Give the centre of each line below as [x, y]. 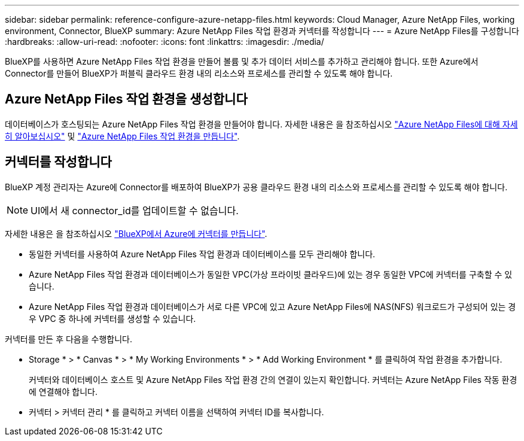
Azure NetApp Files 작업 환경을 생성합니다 [126, 99]
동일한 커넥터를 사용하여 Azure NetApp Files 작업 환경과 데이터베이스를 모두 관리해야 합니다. [202, 254]
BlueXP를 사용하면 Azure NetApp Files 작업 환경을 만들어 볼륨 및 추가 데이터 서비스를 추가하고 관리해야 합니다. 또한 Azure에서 [242, 61]
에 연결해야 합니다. [63, 391]
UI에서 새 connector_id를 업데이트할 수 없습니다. [135, 210]
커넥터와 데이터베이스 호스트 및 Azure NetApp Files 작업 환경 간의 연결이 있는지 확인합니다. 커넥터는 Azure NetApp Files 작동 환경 [273, 379]
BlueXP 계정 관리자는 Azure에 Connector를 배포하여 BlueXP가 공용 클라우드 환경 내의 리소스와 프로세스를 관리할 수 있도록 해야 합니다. [256, 187]
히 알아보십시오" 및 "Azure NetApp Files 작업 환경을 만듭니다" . [122, 136]
